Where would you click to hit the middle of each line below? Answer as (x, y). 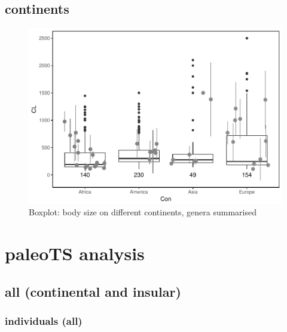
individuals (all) (44, 321)
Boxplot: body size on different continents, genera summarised (143, 212)
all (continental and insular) (93, 291)
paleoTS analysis (75, 253)
